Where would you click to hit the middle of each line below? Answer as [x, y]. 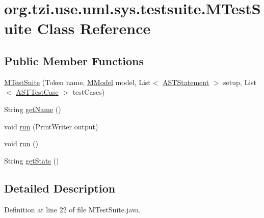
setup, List [240, 82]
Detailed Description [60, 188]
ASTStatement [186, 82]
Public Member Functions [74, 60]
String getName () [33, 109]
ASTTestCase [37, 92]
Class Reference [94, 28]
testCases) [89, 92]
